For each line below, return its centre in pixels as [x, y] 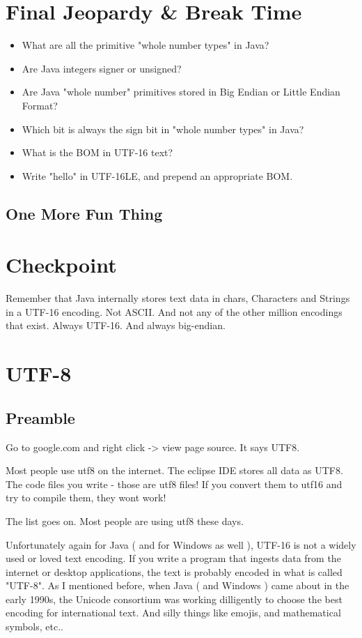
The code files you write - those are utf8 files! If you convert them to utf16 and [174, 484]
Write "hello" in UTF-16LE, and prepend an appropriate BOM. [157, 175]
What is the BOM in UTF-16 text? [97, 152]
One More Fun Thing [84, 213]
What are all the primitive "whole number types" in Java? [145, 45]
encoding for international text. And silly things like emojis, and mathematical [173, 613]
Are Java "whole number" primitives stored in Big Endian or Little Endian [181, 92]
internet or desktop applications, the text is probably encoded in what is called [174, 571]
